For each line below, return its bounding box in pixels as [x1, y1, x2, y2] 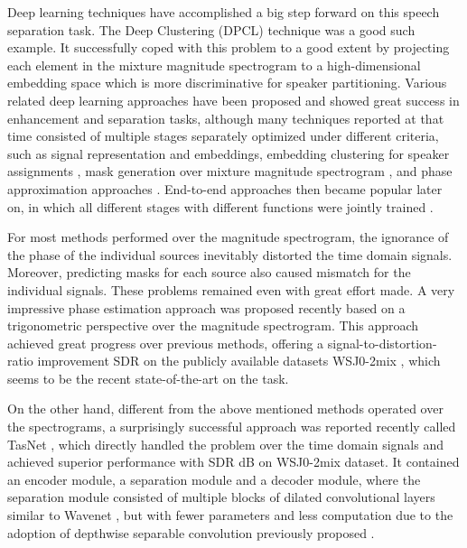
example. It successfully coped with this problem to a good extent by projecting [7, 38, 450, 57]
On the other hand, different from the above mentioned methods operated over [7, 399, 444, 418]
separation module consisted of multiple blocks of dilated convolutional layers [7, 488, 435, 506]
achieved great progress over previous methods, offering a [7, 333, 324, 352]
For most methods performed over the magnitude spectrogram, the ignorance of [7, 228, 449, 246]
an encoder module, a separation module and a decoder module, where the [7, 469, 421, 488]
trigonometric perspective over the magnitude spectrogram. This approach [7, 316, 419, 335]
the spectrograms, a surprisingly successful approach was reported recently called [7, 417, 456, 436]
